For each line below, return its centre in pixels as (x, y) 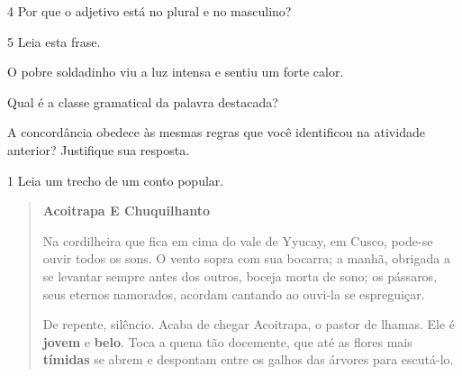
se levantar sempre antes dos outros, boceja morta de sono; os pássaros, (240, 275)
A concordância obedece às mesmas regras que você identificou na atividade (216, 132)
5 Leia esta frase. (54, 41)
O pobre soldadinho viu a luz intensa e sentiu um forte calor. (176, 72)
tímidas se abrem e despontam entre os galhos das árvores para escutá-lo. (248, 359)
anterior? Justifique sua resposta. (99, 149)
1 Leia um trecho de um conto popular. (116, 180)
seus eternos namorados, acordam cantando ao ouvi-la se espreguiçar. (234, 293)
